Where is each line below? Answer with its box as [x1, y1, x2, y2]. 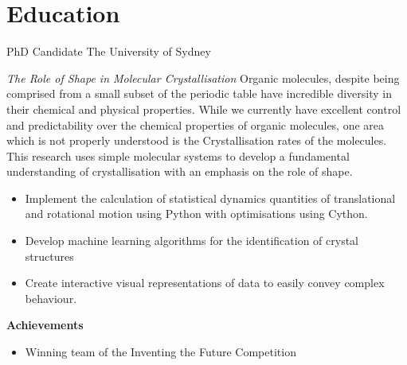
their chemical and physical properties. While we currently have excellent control [6, 100, 401, 117]
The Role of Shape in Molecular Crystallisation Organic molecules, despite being [6, 69, 400, 86]
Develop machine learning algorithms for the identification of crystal [25, 232, 358, 249]
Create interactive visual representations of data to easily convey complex [25, 274, 385, 291]
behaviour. [25, 289, 77, 306]
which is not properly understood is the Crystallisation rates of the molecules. [6, 132, 387, 149]
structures [25, 247, 74, 264]
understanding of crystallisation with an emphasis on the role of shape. [6, 163, 353, 180]
